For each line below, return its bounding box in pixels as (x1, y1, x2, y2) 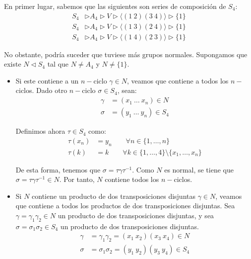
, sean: (117, 85, 137, 95)
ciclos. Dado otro (15, 85, 67, 95)
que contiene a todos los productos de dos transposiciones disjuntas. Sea (15, 200, 235, 211)
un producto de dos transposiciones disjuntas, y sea (58, 210, 214, 220)
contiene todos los (105, 174, 159, 184)
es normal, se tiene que (164, 164, 234, 174)
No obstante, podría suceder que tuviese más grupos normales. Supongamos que (4, 49, 248, 59)
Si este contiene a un (15, 75, 79, 86)
